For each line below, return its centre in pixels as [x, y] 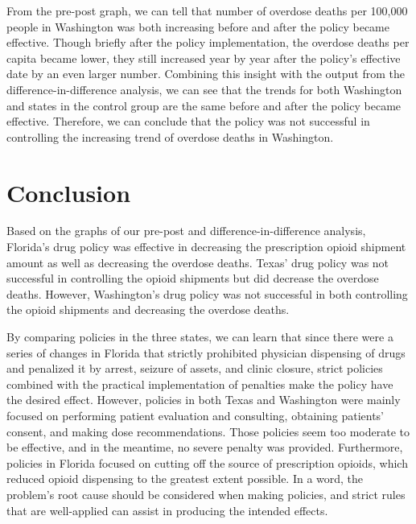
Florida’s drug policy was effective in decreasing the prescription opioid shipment [206, 247]
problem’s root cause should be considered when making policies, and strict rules [206, 494]
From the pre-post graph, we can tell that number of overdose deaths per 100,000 [207, 10]
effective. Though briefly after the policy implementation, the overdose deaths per [208, 42]
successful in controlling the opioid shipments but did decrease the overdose [193, 278]
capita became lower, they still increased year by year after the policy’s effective [204, 58]
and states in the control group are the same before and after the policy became [204, 105]
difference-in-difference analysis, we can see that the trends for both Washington [204, 89]
